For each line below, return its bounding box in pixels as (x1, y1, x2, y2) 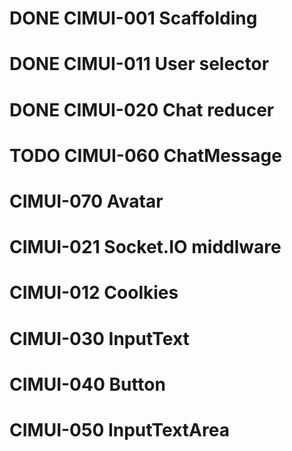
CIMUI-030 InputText (9, 327, 190, 350)
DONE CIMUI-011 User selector (9, 53, 270, 76)
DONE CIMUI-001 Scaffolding (9, 7, 258, 30)
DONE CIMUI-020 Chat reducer (9, 98, 275, 121)
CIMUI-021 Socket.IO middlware (9, 236, 282, 259)
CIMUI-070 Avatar (9, 190, 164, 212)
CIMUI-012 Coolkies (9, 282, 179, 304)
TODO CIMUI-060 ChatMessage (9, 144, 282, 167)
